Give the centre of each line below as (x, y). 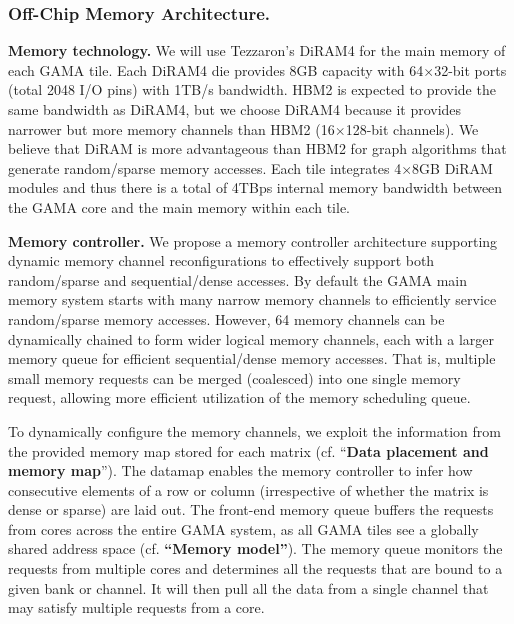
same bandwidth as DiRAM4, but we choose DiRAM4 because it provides (235, 109)
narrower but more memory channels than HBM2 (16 (171, 128)
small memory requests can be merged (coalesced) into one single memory (234, 377)
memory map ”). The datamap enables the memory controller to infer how (240, 470)
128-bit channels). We (412, 128)
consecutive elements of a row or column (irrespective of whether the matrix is (248, 489)
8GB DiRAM (452, 167)
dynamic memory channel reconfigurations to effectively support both (221, 260)
